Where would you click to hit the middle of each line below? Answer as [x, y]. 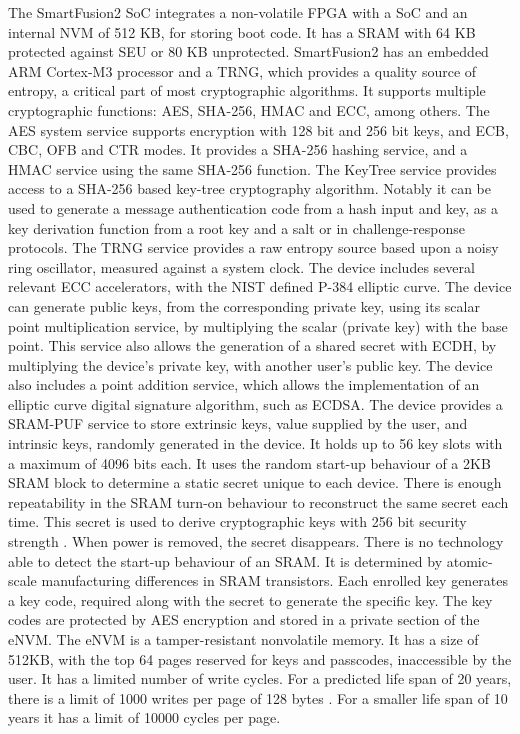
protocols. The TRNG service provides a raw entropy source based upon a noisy [253, 247]
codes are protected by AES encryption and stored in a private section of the [244, 619]
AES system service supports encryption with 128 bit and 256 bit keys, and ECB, [258, 129]
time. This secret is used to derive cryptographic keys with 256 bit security [237, 521]
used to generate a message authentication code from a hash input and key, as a [253, 207]
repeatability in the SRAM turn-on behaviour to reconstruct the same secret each [258, 501]
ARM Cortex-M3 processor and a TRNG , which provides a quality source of [242, 70]
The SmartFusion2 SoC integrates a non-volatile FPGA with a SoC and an [238, 12]
